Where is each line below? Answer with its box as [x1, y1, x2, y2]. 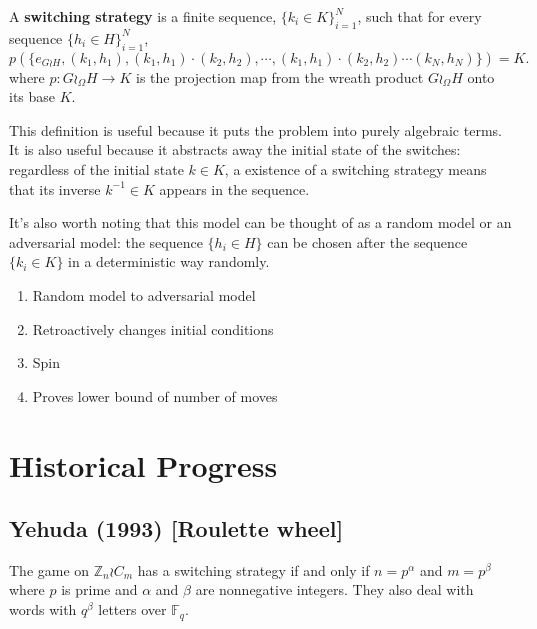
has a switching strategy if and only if [137, 559, 370, 580]
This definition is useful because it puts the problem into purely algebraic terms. [9, 119, 502, 140]
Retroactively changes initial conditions [32, 318, 274, 339]
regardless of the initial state [9, 158, 184, 179]
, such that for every [357, 6, 482, 26]
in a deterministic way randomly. [68, 251, 270, 272]
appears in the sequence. [159, 178, 310, 199]
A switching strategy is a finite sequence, [9, 6, 277, 26]
